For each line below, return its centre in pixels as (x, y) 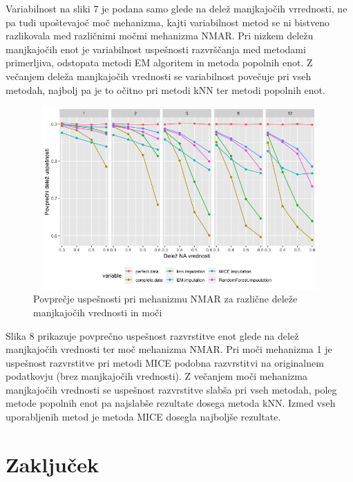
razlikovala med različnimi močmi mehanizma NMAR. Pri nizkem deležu (160, 36)
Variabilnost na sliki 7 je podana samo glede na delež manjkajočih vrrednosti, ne (176, 8)
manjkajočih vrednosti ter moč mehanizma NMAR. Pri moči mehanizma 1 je (169, 349)
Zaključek (53, 464)
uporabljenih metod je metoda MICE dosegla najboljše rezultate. (143, 417)
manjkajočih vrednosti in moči (98, 312)
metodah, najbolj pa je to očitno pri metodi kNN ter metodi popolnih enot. (165, 89)
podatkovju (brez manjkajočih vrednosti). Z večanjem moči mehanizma (156, 376)
